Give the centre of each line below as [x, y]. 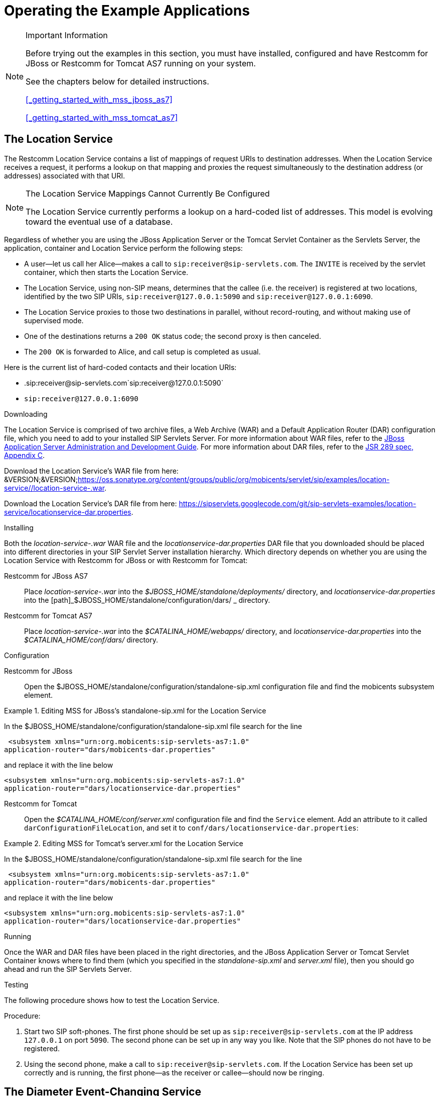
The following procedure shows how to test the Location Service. [112, 1000]
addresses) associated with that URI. [65, 175]
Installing [19, 527]
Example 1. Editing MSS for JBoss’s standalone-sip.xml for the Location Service [135, 710]
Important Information [67, 35]
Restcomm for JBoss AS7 [46, 576]
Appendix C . [25, 455]
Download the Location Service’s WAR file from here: [91, 471]
